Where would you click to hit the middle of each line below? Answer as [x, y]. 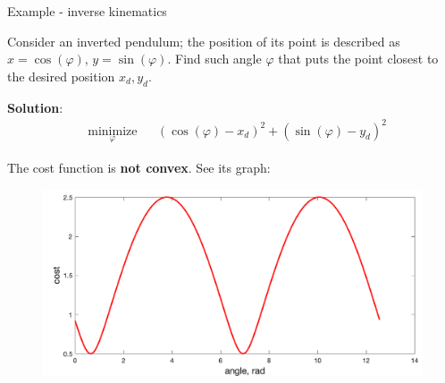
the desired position [61, 76]
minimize [113, 131]
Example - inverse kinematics [87, 11]
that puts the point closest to [358, 59]
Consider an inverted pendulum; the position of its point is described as [204, 41]
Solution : [35, 107]
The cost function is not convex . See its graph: [139, 167]
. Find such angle [214, 59]
